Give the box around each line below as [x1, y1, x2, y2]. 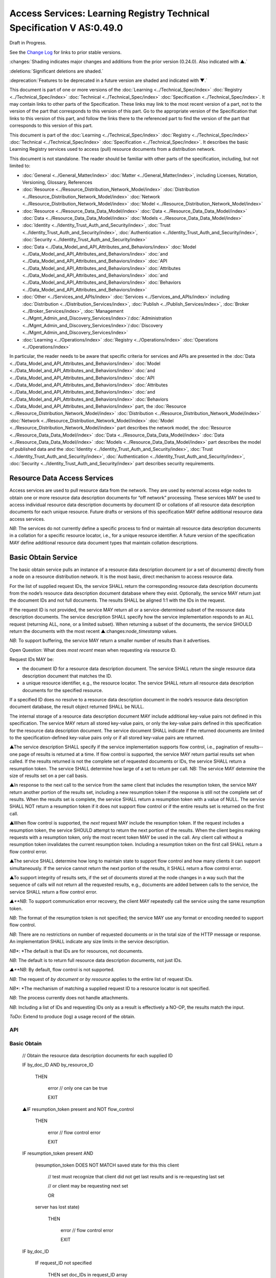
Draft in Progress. [9, 40, 47, 46]
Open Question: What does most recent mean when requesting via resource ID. [9, 647, 177, 653]
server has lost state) [35, 1204, 80, 1210]
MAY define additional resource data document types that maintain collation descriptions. [9, 539, 198, 545]
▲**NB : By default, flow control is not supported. [9, 967, 115, 973]
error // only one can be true [48, 1085, 108, 1091]
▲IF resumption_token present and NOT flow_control [22, 1106, 134, 1112]
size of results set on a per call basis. [9, 772, 88, 779]
